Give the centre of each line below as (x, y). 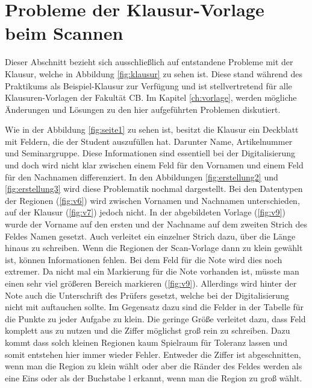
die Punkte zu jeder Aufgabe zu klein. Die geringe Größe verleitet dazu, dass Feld (155, 318)
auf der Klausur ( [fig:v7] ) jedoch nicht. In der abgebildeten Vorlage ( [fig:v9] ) (145, 212)
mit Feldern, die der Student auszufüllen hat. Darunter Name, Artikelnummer (149, 141)
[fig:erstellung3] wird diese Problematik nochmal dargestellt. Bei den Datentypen (154, 189)
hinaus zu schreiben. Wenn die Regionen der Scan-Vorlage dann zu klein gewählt (154, 248)
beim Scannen (64, 33)
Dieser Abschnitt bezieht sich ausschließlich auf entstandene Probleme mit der (149, 62)
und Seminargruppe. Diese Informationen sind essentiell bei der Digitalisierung (150, 153)
